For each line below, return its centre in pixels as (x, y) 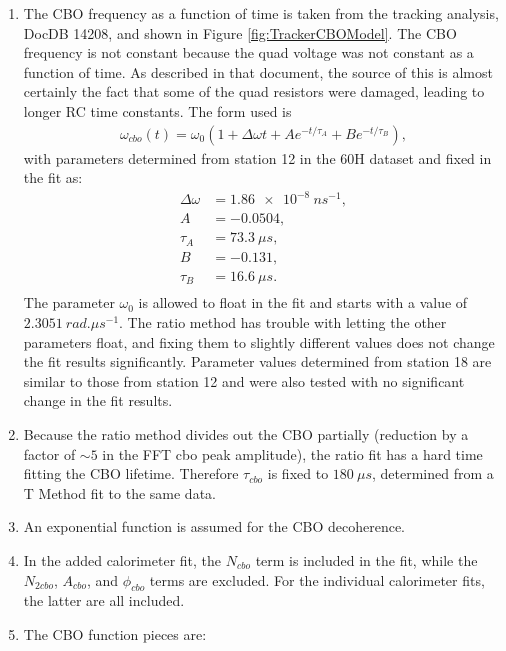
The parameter (69, 302)
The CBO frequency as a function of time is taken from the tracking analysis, (261, 13)
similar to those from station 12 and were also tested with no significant (244, 380)
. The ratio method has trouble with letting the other (283, 321)
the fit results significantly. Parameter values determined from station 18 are (257, 361)
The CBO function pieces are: (115, 633)
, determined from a (432, 473)
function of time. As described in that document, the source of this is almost (258, 71)
